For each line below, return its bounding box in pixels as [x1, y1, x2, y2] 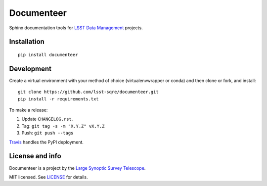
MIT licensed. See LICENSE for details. [9, 174, 88, 180]
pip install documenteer [18, 52, 78, 57]
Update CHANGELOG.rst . [21, 116, 73, 122]
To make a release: [9, 107, 48, 113]
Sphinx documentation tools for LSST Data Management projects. [9, 25, 143, 31]
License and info [9, 152, 61, 160]
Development [9, 64, 52, 73]
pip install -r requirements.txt [18, 96, 99, 101]
